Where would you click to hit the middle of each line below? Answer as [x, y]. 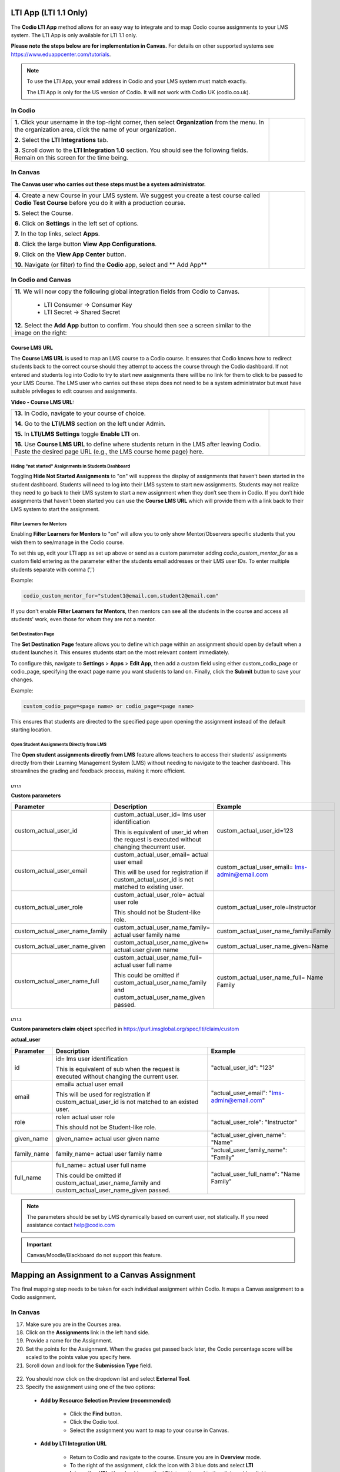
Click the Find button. [96, 1414]
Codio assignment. [34, 1297]
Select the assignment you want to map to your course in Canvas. [149, 1430]
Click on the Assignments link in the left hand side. [88, 1332]
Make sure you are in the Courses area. [73, 1324]
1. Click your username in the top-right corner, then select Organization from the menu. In [139, 122]
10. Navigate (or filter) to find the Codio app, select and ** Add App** [111, 265]
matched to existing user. [149, 887]
